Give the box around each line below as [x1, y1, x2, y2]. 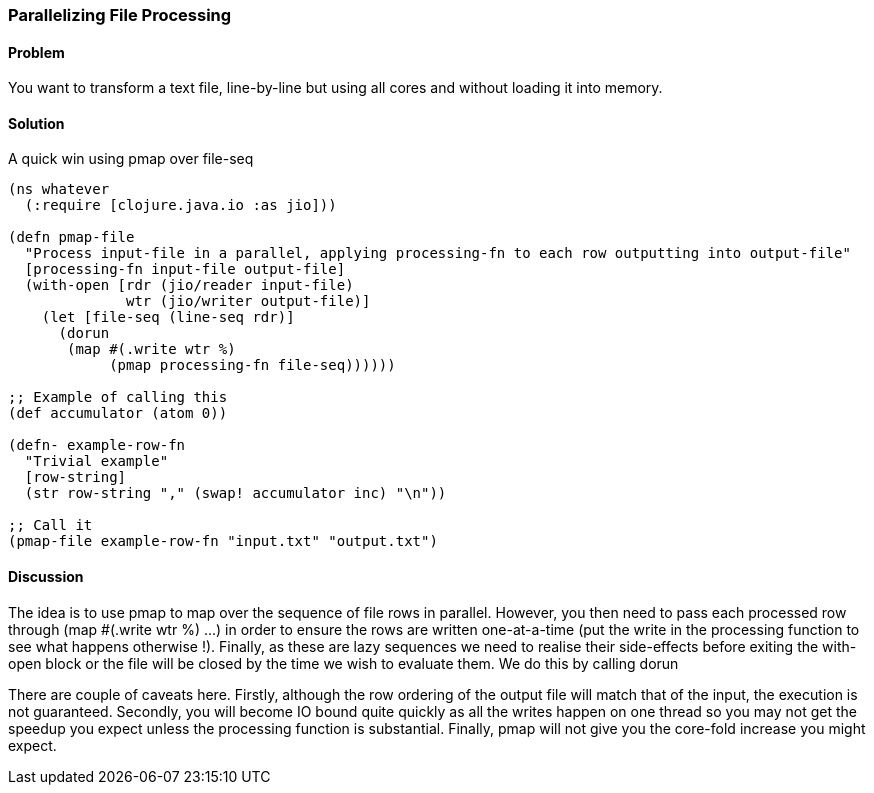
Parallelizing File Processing [8, 5, 232, 25]
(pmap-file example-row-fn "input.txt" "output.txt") [8, 533, 438, 550]
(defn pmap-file [8, 229, 135, 246]
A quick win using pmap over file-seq [8, 150, 254, 168]
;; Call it [8, 517, 93, 534]
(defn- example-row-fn [8, 437, 186, 454]
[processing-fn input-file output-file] [24, 261, 346, 278]
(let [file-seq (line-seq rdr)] [41, 309, 295, 326]
